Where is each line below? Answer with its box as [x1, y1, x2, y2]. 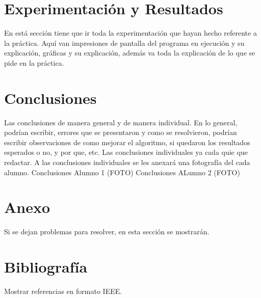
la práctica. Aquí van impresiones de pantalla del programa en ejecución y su [4, 37, 245, 48]
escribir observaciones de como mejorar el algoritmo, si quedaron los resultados [4, 137, 250, 147]
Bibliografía [4, 256, 88, 277]
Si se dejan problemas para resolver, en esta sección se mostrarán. [4, 226, 210, 237]
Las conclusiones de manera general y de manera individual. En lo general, [4, 117, 238, 127]
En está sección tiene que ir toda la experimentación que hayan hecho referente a [4, 28, 257, 38]
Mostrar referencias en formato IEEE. [4, 286, 122, 296]
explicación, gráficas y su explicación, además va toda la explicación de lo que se [4, 47, 255, 58]
